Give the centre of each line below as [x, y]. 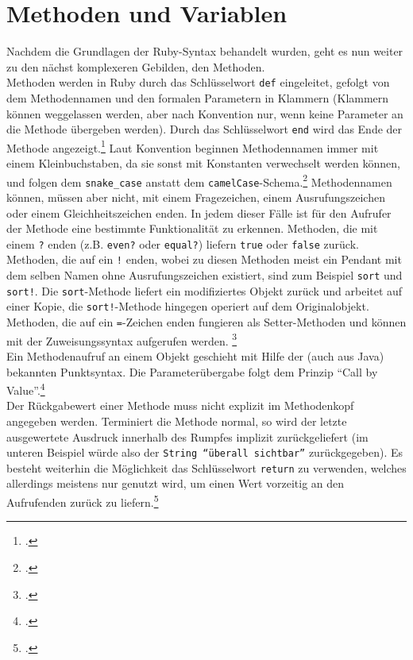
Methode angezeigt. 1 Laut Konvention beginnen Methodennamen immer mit [193, 146]
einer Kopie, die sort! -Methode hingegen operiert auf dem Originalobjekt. [188, 306]
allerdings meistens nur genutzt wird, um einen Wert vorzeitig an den [176, 483]
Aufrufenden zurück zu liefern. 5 [83, 501]
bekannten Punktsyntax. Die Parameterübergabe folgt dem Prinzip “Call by [192, 371]
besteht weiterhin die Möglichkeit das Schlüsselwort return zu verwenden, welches [206, 467]
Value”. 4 [26, 389]
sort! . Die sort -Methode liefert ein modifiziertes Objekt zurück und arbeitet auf [205, 290]
